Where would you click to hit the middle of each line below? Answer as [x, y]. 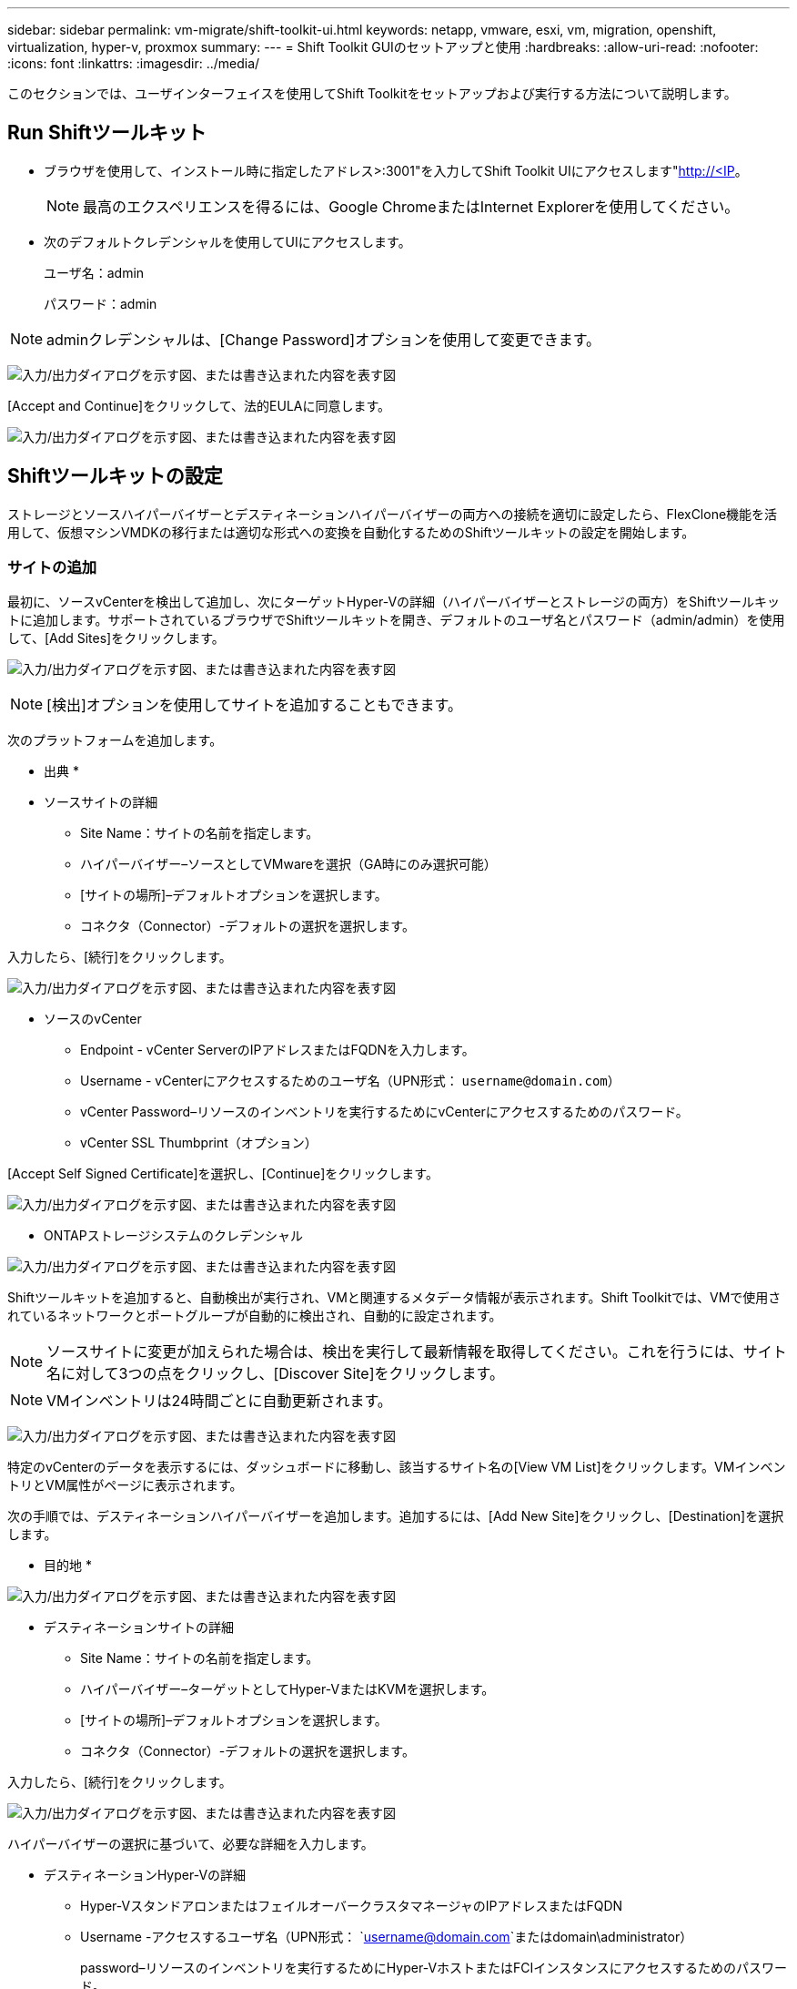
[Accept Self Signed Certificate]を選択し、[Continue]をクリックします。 [223, 1174]
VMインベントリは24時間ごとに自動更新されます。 [219, 1401]
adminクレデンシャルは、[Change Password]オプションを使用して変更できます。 [324, 339]
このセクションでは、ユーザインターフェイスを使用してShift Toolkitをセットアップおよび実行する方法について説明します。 [372, 93]
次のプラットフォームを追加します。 [115, 740]
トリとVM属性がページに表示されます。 [125, 1485]
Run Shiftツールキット [107, 133]
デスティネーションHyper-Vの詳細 [145, 1875]
